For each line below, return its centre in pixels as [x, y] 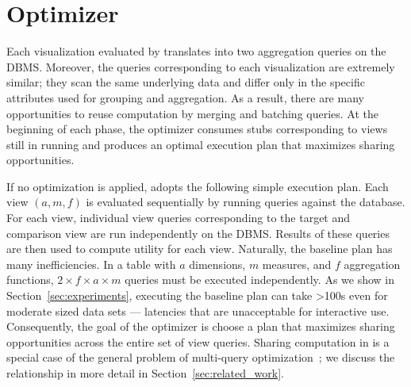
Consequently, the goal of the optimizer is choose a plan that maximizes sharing [201, 326]
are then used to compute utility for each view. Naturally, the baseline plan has [200, 249]
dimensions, [217, 264]
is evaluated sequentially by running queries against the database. [246, 202]
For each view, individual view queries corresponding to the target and [179, 218]
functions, [30, 280]
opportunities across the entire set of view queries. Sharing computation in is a [198, 341]
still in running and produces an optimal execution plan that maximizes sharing [201, 144]
